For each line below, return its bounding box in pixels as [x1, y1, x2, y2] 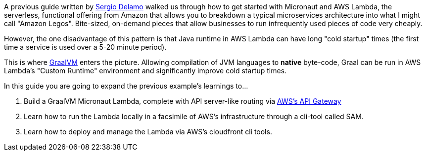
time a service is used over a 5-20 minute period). [4, 43, 167, 51]
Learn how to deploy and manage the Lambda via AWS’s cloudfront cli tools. [24, 127, 272, 136]
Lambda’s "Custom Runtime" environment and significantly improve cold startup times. [4, 66, 287, 75]
